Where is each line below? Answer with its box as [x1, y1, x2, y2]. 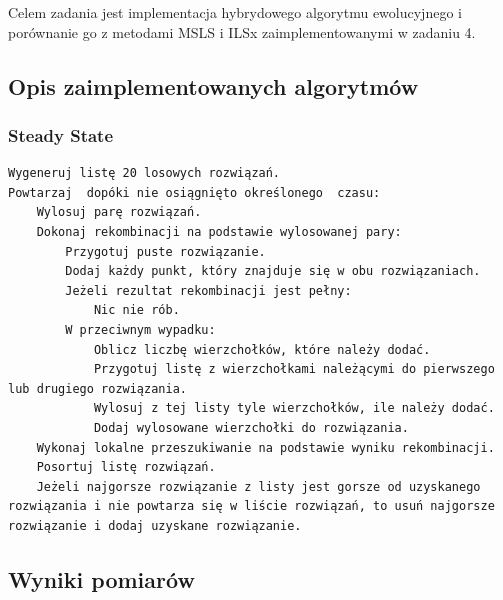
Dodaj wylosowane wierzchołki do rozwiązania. [93, 420, 409, 435]
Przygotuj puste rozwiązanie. [65, 244, 266, 259]
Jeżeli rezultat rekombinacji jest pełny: [65, 283, 352, 298]
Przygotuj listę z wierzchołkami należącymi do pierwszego [93, 362, 495, 377]
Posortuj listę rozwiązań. [36, 460, 216, 475]
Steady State [8, 122, 114, 147]
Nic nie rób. [93, 303, 180, 318]
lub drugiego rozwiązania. [8, 381, 187, 396]
